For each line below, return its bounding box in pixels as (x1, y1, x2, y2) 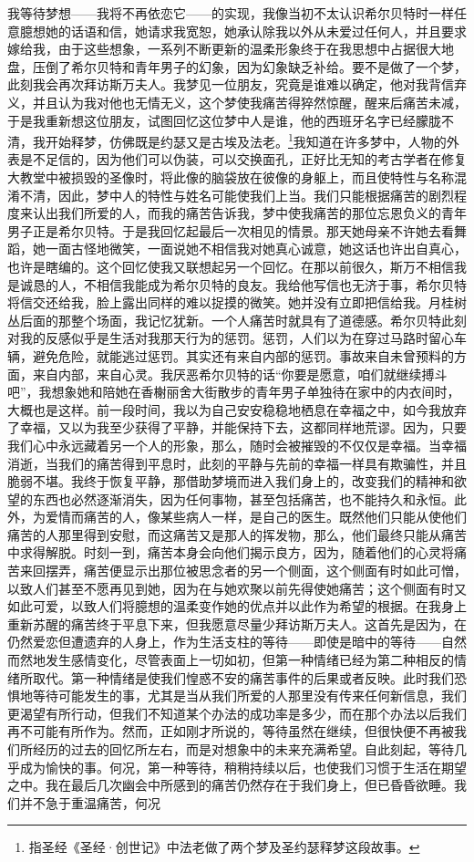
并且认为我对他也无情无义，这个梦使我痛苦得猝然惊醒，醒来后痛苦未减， (32, 92, 467, 111)
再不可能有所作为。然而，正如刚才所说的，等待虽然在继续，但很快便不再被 (7, 722, 454, 741)
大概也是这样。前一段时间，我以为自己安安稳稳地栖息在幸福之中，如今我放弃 (7, 400, 467, 419)
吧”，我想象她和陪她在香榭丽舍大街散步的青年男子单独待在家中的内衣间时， (7, 382, 460, 401)
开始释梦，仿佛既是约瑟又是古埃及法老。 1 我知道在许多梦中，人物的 (45, 130, 447, 151)
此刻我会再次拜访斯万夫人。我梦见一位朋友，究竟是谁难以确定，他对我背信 (7, 75, 454, 94)
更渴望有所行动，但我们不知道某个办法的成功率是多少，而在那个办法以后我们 (7, 703, 467, 722)
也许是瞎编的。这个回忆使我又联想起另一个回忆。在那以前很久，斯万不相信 (7, 256, 454, 275)
